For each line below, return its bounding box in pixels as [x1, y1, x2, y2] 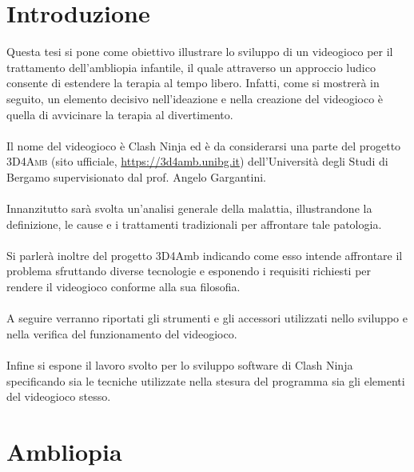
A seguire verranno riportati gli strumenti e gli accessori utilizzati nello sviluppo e [6, 310, 408, 326]
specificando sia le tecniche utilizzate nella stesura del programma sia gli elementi [6, 372, 405, 389]
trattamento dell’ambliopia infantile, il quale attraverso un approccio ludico [6, 58, 376, 75]
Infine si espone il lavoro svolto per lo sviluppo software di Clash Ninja [6, 357, 353, 373]
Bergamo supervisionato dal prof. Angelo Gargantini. [6, 168, 266, 185]
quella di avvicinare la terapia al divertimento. [6, 106, 233, 122]
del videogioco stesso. [6, 388, 111, 405]
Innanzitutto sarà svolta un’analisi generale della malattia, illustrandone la [6, 200, 372, 217]
